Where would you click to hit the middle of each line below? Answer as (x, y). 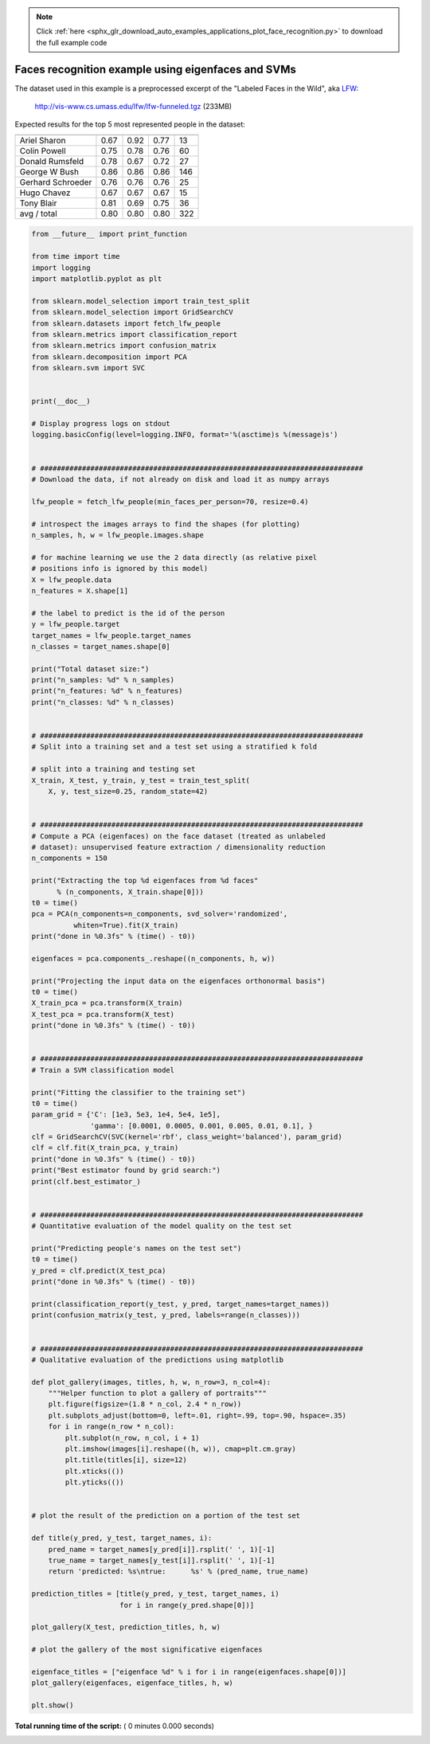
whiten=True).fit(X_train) (126, 925)
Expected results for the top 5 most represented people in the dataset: (130, 124)
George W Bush (49, 171)
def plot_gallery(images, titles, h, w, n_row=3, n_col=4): (151, 1382)
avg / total (38, 213)
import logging (61, 268)
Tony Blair (38, 203)
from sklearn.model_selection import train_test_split (141, 301)
